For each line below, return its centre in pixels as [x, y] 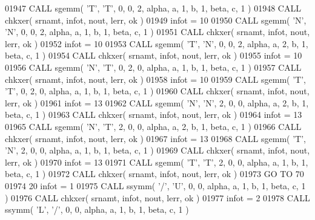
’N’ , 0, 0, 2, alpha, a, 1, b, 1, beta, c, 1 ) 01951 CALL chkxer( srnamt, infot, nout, [157, 32]
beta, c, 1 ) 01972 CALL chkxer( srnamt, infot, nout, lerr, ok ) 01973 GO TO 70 [154, 174]
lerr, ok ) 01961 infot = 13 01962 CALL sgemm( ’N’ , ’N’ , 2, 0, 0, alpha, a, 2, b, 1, [157, 102]
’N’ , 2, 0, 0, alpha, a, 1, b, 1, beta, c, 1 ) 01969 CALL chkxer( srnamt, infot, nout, [157, 150]
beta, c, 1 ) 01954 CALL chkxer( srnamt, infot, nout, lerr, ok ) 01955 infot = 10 [154, 55]
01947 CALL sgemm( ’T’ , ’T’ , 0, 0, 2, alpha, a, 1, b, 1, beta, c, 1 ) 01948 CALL [153, 8]
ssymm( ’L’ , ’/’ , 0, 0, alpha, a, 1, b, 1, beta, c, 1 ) [97, 209]
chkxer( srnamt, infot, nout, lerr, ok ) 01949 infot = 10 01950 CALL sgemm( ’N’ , [156, 20]
